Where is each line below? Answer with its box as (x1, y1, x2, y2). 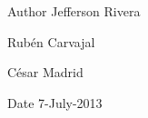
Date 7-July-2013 (7, 93, 103, 112)
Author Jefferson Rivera (7, 2, 141, 20)
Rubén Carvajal (7, 32, 95, 51)
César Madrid (7, 63, 84, 82)
